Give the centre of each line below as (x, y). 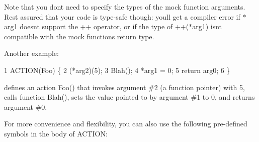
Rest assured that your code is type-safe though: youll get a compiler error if (122, 16)
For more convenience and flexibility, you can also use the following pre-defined (126, 124)
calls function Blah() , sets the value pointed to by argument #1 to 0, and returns (129, 97)
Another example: (31, 53)
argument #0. (26, 106)
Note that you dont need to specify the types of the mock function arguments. (125, 7)
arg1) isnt (207, 26)
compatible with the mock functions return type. (79, 36)
